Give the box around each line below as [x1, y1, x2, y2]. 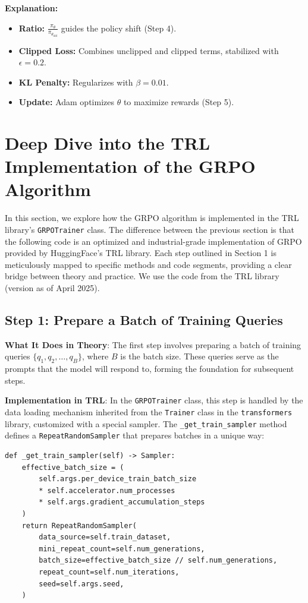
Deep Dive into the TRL [5, 131, 210, 155]
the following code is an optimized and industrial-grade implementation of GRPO [5, 235, 302, 247]
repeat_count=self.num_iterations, [39, 567, 180, 576]
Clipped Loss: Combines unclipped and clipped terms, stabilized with [18, 44, 279, 56]
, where [81, 350, 109, 362]
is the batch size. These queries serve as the [120, 350, 279, 362]
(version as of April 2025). [5, 282, 100, 294]
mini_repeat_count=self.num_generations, [39, 544, 205, 553]
